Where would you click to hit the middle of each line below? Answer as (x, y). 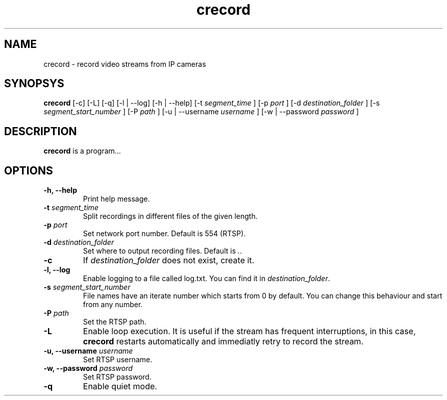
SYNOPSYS (34, 84)
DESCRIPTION (41, 131)
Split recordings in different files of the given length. (170, 216)
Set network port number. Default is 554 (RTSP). (164, 234)
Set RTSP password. (117, 377)
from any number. (113, 305)
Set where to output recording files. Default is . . (163, 251)
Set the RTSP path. (115, 322)
